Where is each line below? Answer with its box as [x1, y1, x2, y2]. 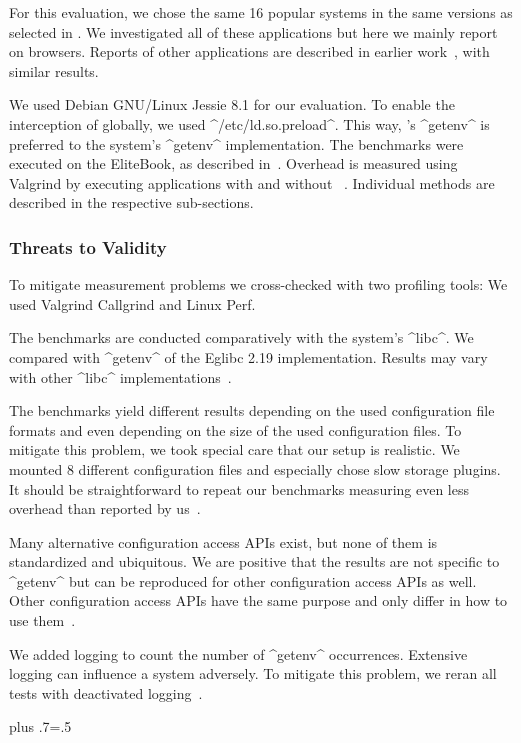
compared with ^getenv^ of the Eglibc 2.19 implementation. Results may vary [9, 346, 488, 367]
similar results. [9, 60, 99, 81]
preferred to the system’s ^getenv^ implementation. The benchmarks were [9, 133, 464, 154]
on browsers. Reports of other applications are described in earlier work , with [9, 41, 490, 62]
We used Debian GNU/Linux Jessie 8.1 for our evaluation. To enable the [9, 94, 455, 115]
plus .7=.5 [9, 716, 72, 737]
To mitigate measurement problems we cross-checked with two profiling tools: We [9, 274, 508, 295]
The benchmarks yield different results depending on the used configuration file [9, 400, 495, 421]
